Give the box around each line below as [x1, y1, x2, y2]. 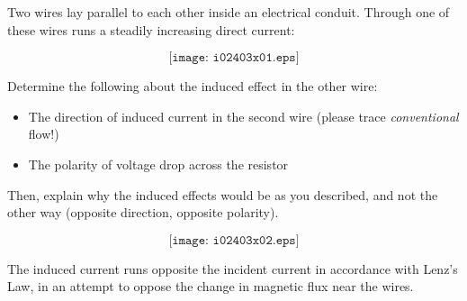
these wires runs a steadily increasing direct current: [7, 20, 295, 39]
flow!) [28, 124, 59, 143]
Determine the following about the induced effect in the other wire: [7, 77, 378, 96]
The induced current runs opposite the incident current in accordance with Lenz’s [7, 259, 458, 278]
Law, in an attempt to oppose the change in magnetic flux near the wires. [7, 277, 414, 296]
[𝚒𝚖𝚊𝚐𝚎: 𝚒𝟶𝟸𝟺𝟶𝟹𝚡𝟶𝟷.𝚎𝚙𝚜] [168, 51, 300, 65]
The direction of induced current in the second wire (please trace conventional [28, 106, 459, 125]
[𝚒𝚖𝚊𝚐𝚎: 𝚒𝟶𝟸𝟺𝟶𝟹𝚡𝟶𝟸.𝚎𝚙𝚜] [168, 233, 300, 247]
